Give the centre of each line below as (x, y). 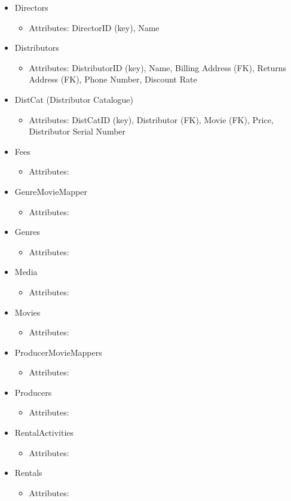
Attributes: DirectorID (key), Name (94, 27)
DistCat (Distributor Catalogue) (74, 99)
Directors (31, 7)
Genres (27, 232)
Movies (27, 312)
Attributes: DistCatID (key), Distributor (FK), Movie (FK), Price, (151, 119)
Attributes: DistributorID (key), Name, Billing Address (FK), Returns (158, 67)
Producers (33, 392)
